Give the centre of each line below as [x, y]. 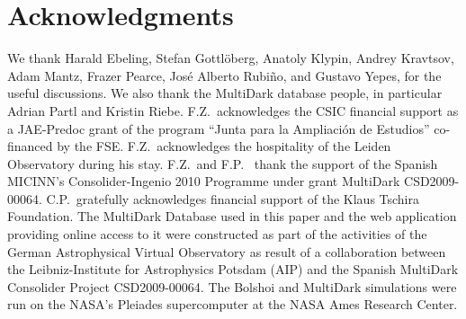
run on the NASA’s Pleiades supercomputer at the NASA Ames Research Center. [233, 304]
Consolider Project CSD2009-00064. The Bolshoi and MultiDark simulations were [232, 286]
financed [30, 146]
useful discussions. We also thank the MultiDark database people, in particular [225, 93]
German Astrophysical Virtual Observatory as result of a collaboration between [227, 251]
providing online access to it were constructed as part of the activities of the [217, 234]
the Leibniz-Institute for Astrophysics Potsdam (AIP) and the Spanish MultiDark [233, 269]
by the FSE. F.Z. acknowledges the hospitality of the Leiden [224, 146]
